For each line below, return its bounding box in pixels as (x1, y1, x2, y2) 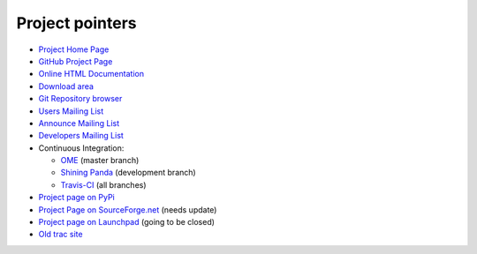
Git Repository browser (38, 93, 123, 104)
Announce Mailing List (38, 117, 119, 128)
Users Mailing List (38, 106, 104, 116)
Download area (38, 80, 95, 92)
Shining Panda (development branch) (60, 168, 196, 178)
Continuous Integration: (38, 142, 125, 153)
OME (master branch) (60, 155, 140, 166)
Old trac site (38, 229, 83, 240)
